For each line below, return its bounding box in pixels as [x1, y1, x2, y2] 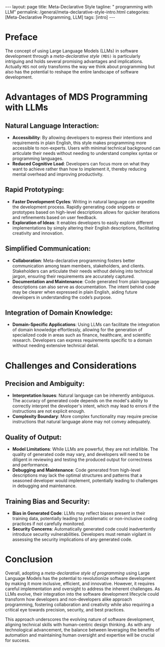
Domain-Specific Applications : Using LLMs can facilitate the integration [12, 322, 160, 328]
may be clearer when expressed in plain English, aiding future [12, 289, 138, 295]
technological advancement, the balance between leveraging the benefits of [5, 627, 160, 633]
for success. [5, 637, 31, 643]
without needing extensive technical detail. [12, 343, 99, 348]
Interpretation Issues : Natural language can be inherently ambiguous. [12, 392, 155, 398]
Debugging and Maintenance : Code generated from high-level [12, 467, 141, 473]
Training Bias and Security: [5, 497, 90, 505]
